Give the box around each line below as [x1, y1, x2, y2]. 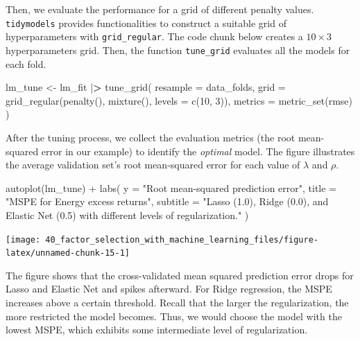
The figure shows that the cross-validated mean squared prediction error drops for [6, 268, 354, 282]
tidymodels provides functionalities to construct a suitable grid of [6, 15, 286, 30]
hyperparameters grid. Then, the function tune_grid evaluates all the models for [6, 42, 350, 57]
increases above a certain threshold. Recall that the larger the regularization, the [6, 295, 349, 309]
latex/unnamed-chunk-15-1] [6, 248, 130, 259]
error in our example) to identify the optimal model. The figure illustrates [41, 143, 355, 158]
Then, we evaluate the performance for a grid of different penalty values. [6, 2, 314, 16]
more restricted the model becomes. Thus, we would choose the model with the [6, 308, 342, 323]
